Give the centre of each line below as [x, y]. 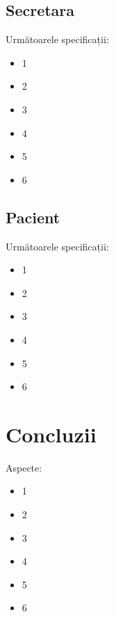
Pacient [33, 217]
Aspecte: [24, 467]
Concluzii [51, 434]
